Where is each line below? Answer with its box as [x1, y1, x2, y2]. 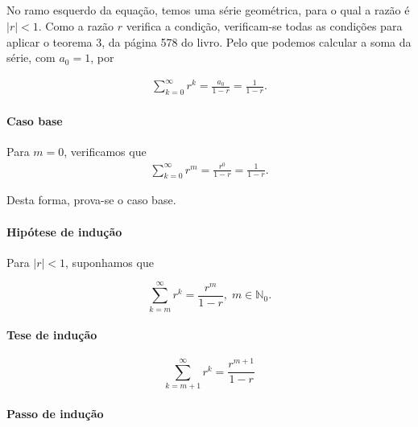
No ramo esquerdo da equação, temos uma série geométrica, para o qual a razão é [6, 2, 410, 18]
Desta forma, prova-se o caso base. [6, 191, 176, 208]
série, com [6, 49, 56, 66]
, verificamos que [64, 142, 147, 159]
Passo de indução [6, 404, 104, 421]
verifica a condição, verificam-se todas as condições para [126, 17, 403, 34]
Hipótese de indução [6, 223, 122, 240]
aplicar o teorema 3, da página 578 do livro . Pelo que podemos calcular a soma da [6, 33, 412, 50]
